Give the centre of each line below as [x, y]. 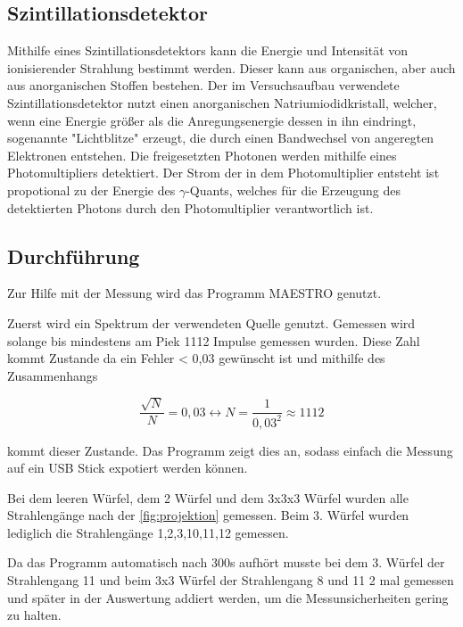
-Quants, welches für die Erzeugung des [293, 190]
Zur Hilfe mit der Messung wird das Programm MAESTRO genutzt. [194, 293]
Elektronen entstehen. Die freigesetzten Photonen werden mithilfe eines [202, 155]
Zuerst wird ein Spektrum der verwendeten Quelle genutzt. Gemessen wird [211, 322]
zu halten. [34, 615]
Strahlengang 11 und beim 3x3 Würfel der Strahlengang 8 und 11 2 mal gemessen [231, 580]
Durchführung [74, 256]
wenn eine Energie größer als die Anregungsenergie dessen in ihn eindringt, [212, 120]
